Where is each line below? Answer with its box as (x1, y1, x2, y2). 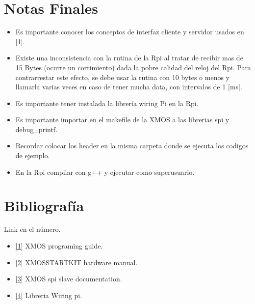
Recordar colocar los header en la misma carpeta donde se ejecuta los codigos (15, 140, 249, 151)
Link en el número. (4, 224, 61, 234)
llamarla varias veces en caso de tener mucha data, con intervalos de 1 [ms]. (15, 82, 242, 92)
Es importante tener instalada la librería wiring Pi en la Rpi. (15, 98, 199, 108)
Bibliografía (4, 195, 84, 216)
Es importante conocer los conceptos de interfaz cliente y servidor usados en (15, 27, 244, 37)
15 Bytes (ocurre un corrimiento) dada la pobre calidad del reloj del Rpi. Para (15, 62, 251, 72)
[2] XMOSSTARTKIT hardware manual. (15, 257, 138, 267)
